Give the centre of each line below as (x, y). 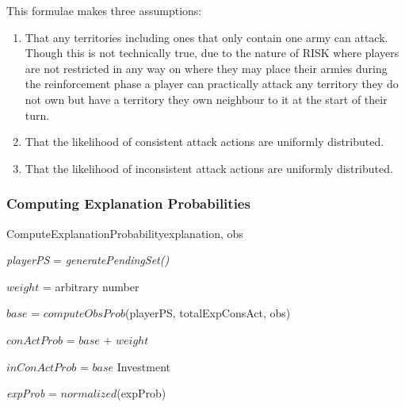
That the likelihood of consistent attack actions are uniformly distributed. (204, 142)
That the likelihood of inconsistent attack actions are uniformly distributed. (209, 168)
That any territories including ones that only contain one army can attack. (206, 37)
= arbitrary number (91, 286)
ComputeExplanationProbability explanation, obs (125, 233)
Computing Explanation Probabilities (128, 203)
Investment (143, 366)
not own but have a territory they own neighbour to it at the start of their (206, 99)
